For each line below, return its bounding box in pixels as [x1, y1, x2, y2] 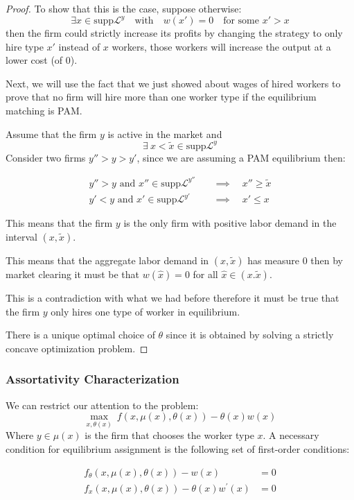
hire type [6, 39, 44, 53]
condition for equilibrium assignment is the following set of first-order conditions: [6, 442, 350, 456]
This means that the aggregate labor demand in [6, 253, 209, 267]
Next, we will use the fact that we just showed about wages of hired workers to [6, 76, 341, 90]
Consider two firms [6, 150, 86, 164]
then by [310, 253, 343, 267]
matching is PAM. [6, 103, 82, 118]
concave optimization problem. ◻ [6, 340, 148, 355]
